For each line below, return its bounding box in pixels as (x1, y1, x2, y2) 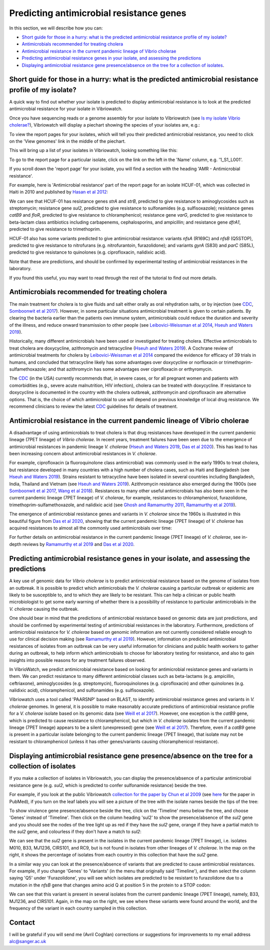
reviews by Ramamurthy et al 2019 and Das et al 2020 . (22, 541, 135, 547)
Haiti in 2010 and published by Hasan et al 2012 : (9, 189, 108, 195)
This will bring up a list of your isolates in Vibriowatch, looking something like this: (9, 148, 177, 154)
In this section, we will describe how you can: (9, 25, 103, 31)
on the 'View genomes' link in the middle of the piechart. (9, 138, 126, 144)
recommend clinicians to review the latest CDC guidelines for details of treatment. (9, 403, 178, 409)
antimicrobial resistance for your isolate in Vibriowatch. (9, 106, 122, 112)
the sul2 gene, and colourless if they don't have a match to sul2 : (9, 828, 142, 835)
